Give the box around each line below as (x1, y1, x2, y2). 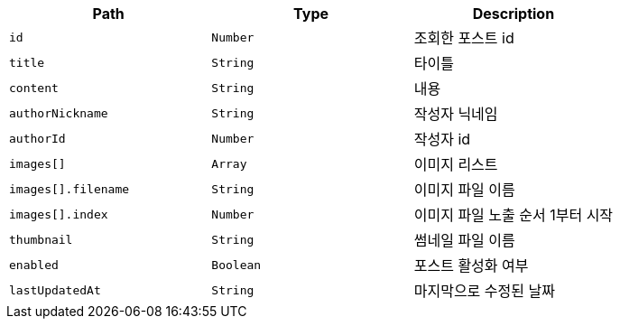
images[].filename (9, 182, 130, 196)
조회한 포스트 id (413, 29, 514, 47)
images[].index (9, 207, 108, 221)
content (9, 80, 59, 95)
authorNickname (9, 106, 108, 120)
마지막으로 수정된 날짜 (413, 282, 555, 300)
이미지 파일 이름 (413, 181, 515, 199)
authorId (9, 131, 66, 145)
